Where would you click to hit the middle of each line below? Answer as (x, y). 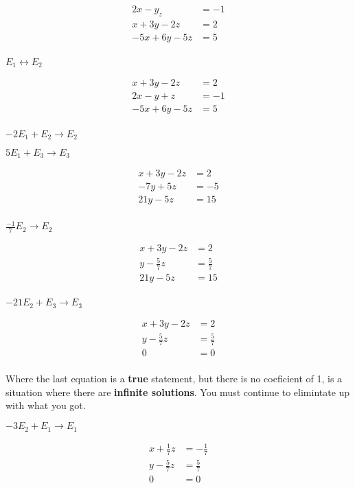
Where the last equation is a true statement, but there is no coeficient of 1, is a (174, 379)
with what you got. (46, 405)
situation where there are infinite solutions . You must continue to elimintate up (178, 392)
